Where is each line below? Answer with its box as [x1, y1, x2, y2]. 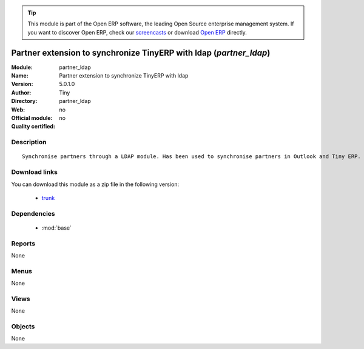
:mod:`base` [41, 224, 72, 231]
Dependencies [11, 209, 56, 218]
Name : [11, 72, 29, 79]
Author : [11, 88, 32, 96]
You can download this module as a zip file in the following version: [11, 181, 180, 188]
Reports [11, 239, 36, 248]
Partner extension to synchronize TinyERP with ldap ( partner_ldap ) [11, 47, 271, 58]
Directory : [11, 98, 38, 105]
